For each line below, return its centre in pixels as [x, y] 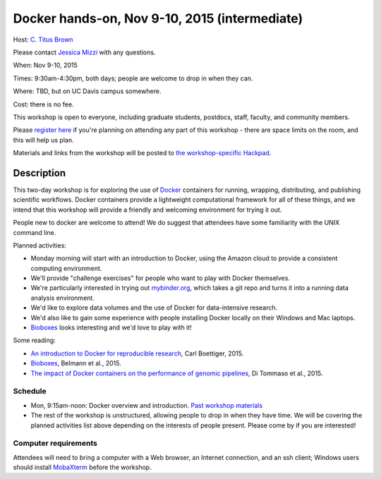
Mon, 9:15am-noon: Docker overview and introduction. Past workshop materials [147, 405]
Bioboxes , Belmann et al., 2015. [76, 363]
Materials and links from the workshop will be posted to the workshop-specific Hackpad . [142, 153]
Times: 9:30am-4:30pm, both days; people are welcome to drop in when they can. [133, 78]
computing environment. [66, 268]
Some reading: [34, 340]
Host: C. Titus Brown [43, 40]
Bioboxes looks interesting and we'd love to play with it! [111, 327]
